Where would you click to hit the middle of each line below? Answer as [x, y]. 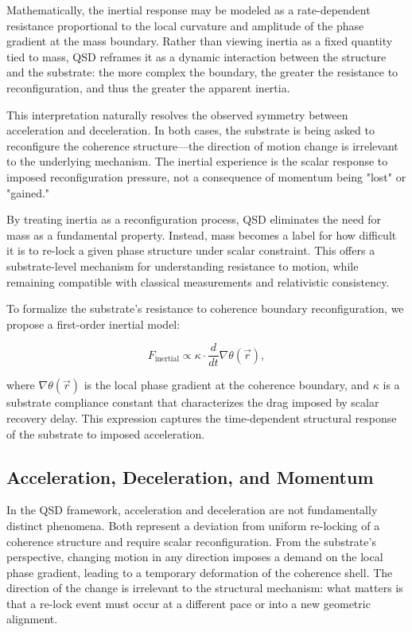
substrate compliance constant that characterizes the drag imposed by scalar [193, 402]
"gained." [28, 192]
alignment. [32, 619]
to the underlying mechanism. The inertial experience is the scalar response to [197, 161]
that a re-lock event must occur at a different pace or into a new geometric [189, 603]
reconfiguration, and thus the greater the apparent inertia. [148, 87]
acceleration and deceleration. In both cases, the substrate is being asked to [190, 130]
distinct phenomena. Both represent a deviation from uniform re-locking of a [193, 525]
